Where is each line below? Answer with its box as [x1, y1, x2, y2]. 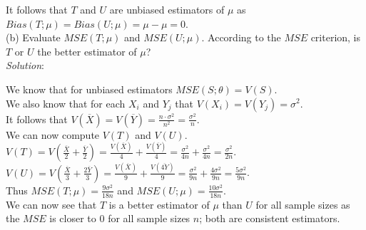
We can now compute [6, 127, 100, 142]
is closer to [49, 211, 96, 226]
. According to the [201, 30, 281, 45]
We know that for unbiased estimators [6, 81, 173, 96]
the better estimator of [37, 43, 137, 58]
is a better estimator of [108, 197, 210, 211]
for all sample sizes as [255, 197, 350, 211]
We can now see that [6, 197, 97, 211]
